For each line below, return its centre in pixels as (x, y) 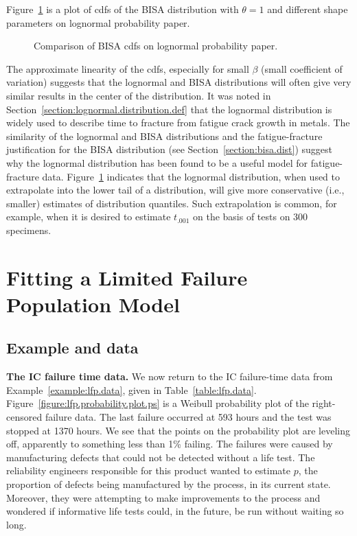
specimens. (29, 230)
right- (324, 403)
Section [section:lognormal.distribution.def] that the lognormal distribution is (169, 109)
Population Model (93, 304)
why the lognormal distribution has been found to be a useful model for (157, 162)
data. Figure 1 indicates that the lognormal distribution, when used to (191, 176)
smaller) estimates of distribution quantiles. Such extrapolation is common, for (172, 203)
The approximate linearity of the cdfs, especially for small (128, 68)
